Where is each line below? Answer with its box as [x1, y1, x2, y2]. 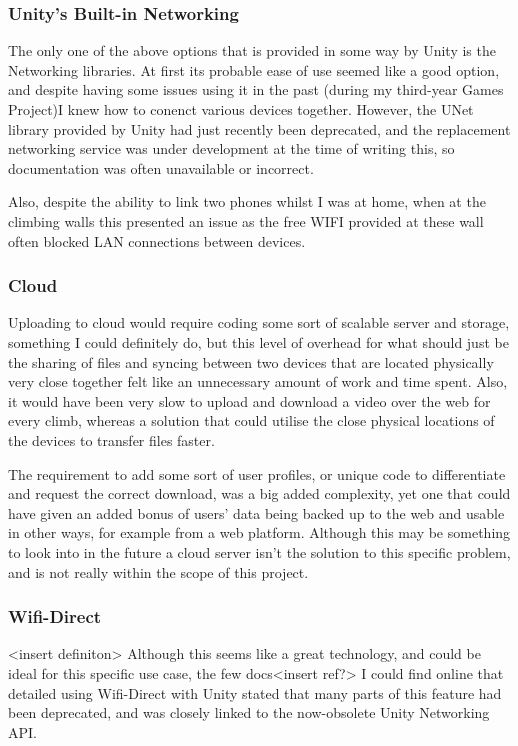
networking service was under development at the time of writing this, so [8, 138, 455, 159]
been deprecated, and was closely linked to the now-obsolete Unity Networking [8, 702, 490, 723]
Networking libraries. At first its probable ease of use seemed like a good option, [8, 59, 500, 80]
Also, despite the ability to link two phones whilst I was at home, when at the [8, 191, 486, 212]
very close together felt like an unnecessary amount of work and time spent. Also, [8, 371, 508, 392]
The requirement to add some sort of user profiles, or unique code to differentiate [8, 463, 506, 484]
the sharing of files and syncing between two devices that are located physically [8, 351, 494, 372]
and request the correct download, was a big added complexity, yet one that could [8, 483, 511, 504]
